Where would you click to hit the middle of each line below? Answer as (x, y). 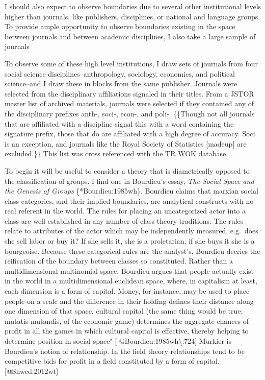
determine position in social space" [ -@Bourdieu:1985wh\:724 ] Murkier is (118, 341)
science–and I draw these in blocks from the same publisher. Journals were (121, 84)
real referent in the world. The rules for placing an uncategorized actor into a (125, 211)
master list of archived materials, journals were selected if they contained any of (129, 103)
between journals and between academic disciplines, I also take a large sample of (130, 36)
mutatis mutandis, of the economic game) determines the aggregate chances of (127, 320)
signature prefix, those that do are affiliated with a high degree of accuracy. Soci (130, 134)
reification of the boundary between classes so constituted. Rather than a (119, 261)
